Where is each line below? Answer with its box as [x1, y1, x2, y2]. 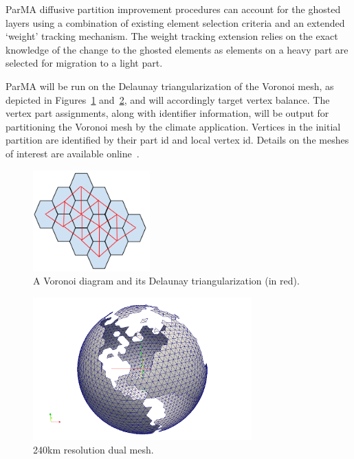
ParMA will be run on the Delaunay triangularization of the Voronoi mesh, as [5, 78, 334, 93]
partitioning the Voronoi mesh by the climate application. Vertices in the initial [5, 119, 341, 133]
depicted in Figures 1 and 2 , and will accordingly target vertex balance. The [5, 92, 330, 107]
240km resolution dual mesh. [33, 442, 154, 456]
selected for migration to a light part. [5, 56, 163, 70]
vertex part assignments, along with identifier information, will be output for [5, 106, 329, 120]
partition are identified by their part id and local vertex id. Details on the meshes [5, 133, 349, 147]
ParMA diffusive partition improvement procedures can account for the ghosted [5, 2, 341, 16]
